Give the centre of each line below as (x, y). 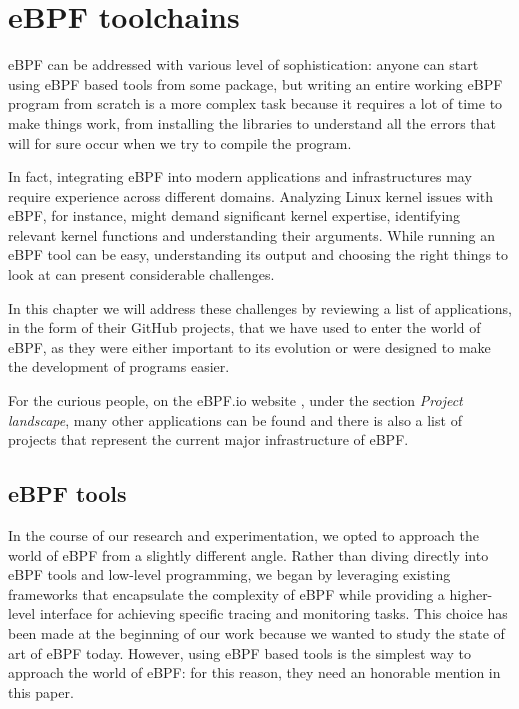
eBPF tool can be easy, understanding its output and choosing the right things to (258, 254)
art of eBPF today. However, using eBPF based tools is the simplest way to (239, 652)
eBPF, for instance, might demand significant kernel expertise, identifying (234, 215)
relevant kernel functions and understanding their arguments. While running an (252, 234)
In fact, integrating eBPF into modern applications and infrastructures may (240, 176)
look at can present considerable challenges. (141, 274)
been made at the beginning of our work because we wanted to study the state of (256, 632)
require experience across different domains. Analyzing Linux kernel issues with (251, 195)
